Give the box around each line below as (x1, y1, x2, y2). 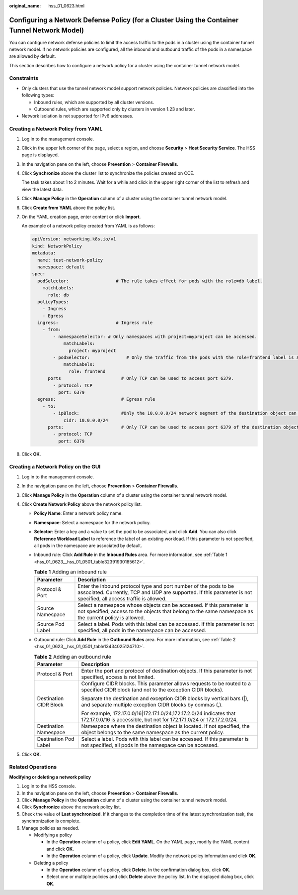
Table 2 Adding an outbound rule (34, 653, 111, 660)
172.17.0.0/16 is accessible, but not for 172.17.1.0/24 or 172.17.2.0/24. (81, 716, 238, 723)
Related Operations (9, 764, 57, 771)
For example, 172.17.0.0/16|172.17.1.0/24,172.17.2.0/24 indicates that (81, 710, 236, 717)
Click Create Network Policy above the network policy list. (21, 501, 142, 507)
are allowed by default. (9, 53, 56, 59)
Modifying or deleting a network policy (9, 774, 91, 780)
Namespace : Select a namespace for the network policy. (34, 519, 151, 525)
